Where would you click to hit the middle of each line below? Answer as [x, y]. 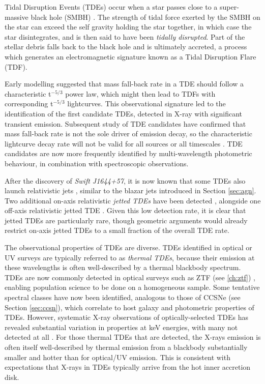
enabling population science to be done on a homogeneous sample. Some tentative [132, 287]
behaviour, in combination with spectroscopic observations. [97, 163]
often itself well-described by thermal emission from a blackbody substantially [126, 347]
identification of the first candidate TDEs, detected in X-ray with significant [123, 113]
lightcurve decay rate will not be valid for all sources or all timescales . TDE [124, 143]
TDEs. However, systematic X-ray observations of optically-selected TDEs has [126, 317]
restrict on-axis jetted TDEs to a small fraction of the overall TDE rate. [117, 230]
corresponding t [29, 104]
